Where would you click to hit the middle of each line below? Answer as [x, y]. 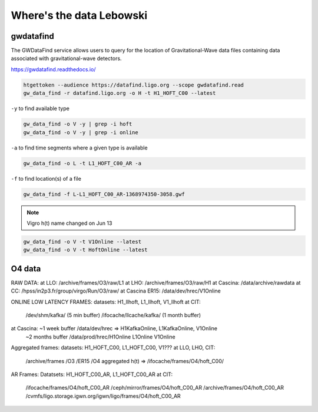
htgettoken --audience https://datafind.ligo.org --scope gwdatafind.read [134, 85]
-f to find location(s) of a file [46, 178]
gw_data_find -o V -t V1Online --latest [82, 242]
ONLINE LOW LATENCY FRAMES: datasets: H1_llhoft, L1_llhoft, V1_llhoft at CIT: [106, 302]
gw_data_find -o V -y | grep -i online [81, 132]
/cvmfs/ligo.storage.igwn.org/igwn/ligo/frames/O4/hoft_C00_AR [103, 396]
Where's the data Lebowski [79, 15]
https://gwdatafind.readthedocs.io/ [53, 69]
